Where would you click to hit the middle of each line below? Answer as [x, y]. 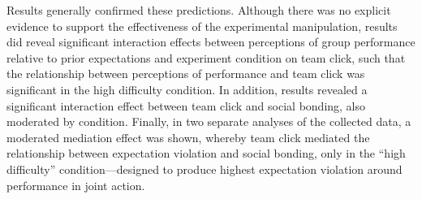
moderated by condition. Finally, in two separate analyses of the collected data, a [209, 121]
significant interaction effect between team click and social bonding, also [186, 105]
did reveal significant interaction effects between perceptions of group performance [211, 42]
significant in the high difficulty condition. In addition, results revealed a [187, 89]
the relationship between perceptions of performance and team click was [186, 74]
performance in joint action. [76, 185]
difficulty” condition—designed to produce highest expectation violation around [205, 169]
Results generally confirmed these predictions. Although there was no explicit [199, 10]
